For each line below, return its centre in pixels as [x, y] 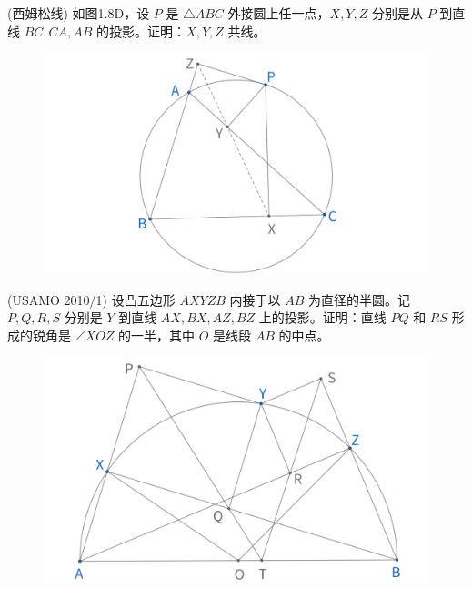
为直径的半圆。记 [359, 299]
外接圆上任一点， [279, 13]
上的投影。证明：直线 [322, 317]
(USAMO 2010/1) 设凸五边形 [91, 299]
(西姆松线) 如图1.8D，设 [79, 13]
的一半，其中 [157, 335]
